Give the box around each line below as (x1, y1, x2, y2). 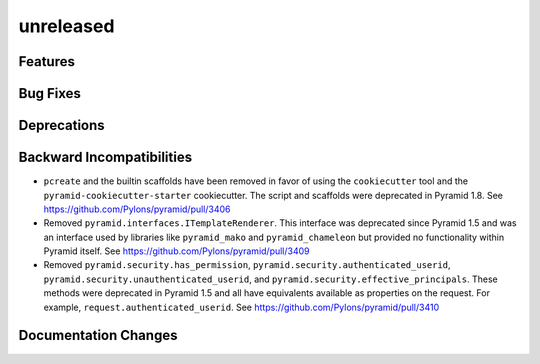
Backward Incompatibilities (18, 149, 193, 166)
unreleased (18, 15, 115, 37)
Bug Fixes (18, 85, 82, 102)
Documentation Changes (18, 327, 178, 344)
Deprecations (18, 117, 105, 134)
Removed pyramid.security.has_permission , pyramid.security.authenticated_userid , (43, 259, 451, 271)
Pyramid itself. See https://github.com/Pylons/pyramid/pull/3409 (43, 245, 310, 257)
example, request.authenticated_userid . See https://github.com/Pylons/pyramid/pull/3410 (43, 301, 440, 313)
